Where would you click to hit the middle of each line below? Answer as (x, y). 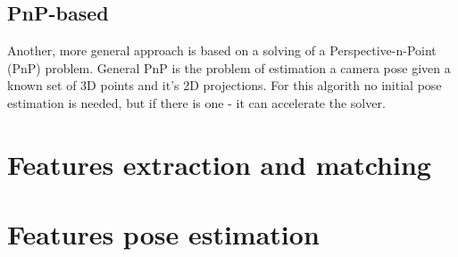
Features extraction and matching (219, 164)
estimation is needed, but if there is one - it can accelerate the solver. (196, 102)
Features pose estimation (163, 234)
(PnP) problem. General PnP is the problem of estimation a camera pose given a (229, 67)
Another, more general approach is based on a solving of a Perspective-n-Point (222, 50)
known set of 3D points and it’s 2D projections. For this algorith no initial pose (225, 85)
